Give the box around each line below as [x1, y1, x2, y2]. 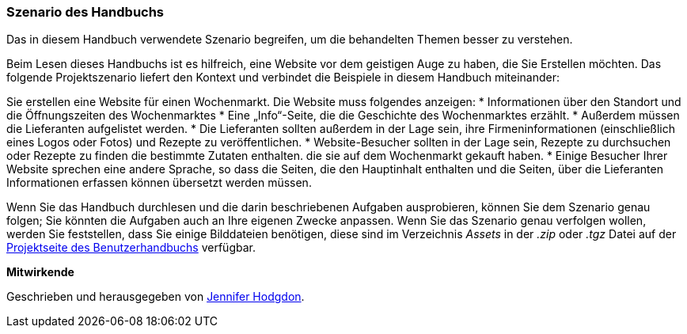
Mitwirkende [6, 265, 74, 279]
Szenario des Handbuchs [6, 4, 165, 20]
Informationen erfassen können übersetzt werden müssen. [6, 176, 312, 190]
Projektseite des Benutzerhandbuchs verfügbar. [6, 241, 256, 255]
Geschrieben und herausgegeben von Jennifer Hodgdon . [6, 290, 305, 304]
